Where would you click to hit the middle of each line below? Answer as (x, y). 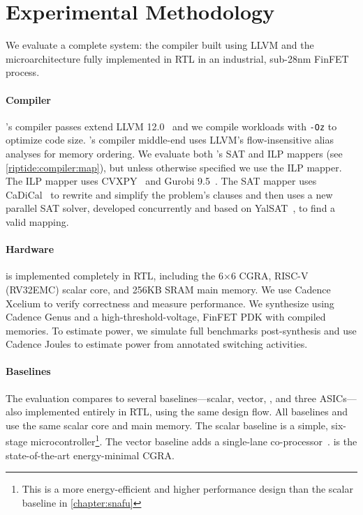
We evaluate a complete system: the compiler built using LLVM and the (160, 45)
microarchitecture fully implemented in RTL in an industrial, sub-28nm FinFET (177, 58)
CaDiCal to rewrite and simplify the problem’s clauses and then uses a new (169, 194)
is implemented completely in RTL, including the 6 (114, 276)
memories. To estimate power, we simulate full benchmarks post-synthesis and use (181, 330)
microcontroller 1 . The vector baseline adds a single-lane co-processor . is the (194, 440)
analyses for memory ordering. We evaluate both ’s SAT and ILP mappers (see (174, 153)
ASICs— (338, 398)
